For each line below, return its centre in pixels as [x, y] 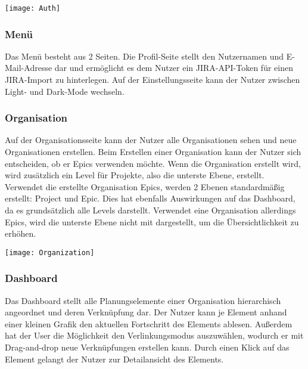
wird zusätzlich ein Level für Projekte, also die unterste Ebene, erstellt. [135, 175]
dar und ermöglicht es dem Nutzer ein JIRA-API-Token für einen [174, 68]
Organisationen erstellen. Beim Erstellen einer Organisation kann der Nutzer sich [153, 152]
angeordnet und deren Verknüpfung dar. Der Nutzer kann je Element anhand [146, 312]
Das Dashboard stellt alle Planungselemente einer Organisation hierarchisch [143, 300]
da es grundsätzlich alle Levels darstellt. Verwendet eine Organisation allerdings [150, 210]
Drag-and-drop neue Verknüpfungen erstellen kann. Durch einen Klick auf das [147, 347]
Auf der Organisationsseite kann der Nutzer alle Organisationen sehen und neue [151, 140]
